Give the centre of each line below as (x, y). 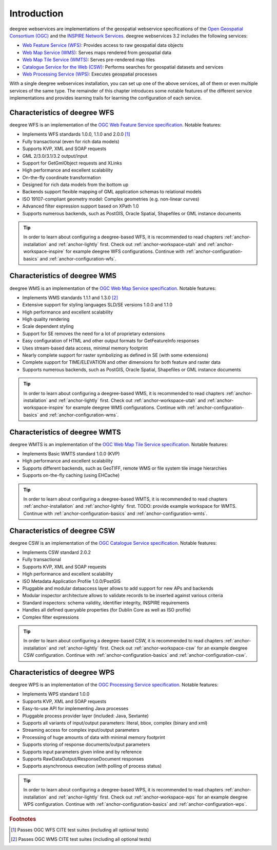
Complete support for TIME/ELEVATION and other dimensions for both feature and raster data (121, 362)
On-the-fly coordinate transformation (62, 177)
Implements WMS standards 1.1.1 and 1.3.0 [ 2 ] (70, 298)
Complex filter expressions (51, 617)
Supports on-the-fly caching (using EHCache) (71, 475)
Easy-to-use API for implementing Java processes (75, 709)
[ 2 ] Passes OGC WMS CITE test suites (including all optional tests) (81, 839)
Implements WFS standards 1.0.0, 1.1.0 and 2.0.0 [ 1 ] (76, 134)
